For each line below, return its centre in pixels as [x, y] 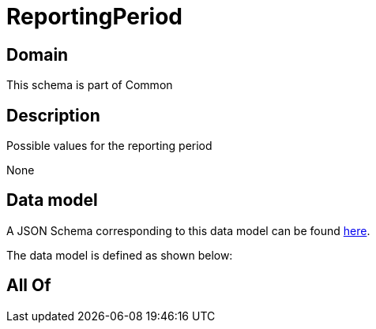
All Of [29, 286]
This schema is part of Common [90, 85]
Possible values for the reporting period [109, 146]
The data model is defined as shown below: [120, 255]
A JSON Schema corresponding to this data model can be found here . [188, 230]
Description [53, 115]
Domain [38, 54]
